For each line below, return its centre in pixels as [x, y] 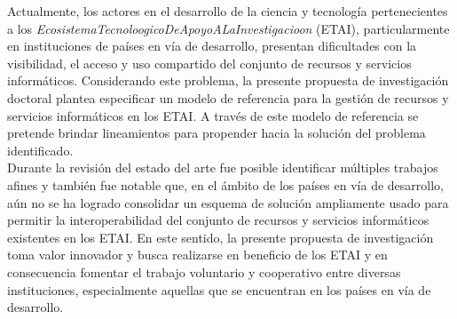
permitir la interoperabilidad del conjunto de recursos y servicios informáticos [218, 220]
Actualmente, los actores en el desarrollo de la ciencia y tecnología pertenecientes [228, 11]
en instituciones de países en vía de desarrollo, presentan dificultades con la [212, 46]
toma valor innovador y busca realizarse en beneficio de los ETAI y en [197, 255]
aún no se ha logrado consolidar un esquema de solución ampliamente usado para [228, 202]
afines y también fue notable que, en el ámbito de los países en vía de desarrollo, [225, 184]
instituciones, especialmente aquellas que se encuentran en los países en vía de [219, 289]
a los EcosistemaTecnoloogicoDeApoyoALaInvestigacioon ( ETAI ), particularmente [228, 28]
